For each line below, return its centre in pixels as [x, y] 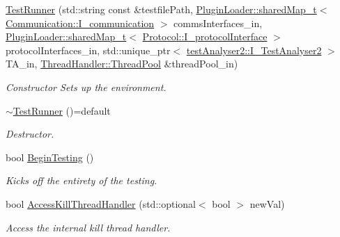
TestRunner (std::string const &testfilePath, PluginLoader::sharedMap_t [161, 9]
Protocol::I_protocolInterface [205, 36]
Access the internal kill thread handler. [88, 227]
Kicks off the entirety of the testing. [82, 180]
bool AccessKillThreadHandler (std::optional [101, 203]
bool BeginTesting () [50, 157]
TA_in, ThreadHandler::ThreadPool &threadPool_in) [122, 64]
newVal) [267, 203]
